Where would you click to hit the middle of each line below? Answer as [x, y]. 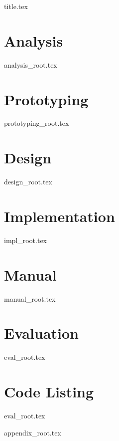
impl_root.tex [26, 240]
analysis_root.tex [31, 64]
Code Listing [49, 392]
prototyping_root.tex [37, 123]
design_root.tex [28, 182]
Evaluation [41, 333]
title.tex [16, 6]
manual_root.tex [30, 298]
